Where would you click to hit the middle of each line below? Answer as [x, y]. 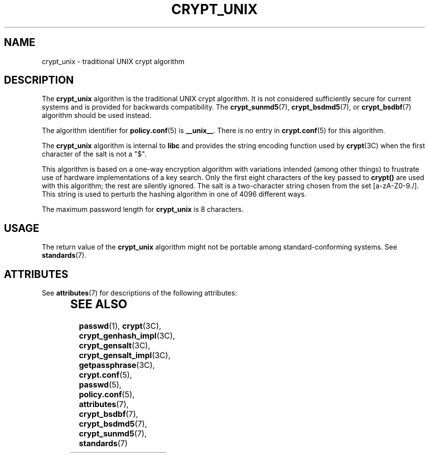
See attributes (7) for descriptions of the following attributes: [139, 293]
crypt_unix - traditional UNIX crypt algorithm [113, 61]
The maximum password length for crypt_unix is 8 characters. [143, 209]
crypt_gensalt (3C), [115, 346]
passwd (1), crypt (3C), [120, 326]
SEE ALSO [99, 304]
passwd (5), [100, 385]
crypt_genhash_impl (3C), [127, 336]
